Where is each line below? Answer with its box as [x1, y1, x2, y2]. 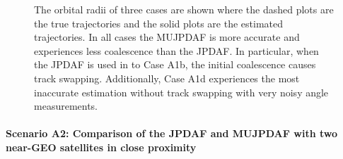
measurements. [34, 98, 98, 113]
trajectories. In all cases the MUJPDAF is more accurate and [34, 30, 300, 44]
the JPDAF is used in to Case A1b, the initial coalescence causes [34, 57, 316, 72]
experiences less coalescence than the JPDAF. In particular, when [34, 43, 319, 58]
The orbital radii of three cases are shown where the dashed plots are [34, 2, 334, 16]
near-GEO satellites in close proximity [6, 139, 197, 154]
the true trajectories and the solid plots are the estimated [34, 15, 284, 30]
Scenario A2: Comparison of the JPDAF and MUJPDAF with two [6, 126, 337, 141]
